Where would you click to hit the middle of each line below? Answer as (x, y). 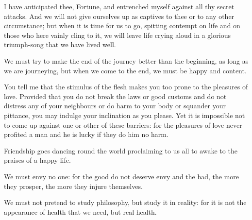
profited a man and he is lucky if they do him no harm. (86, 134)
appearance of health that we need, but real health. (80, 212)
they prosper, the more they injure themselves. (73, 186)
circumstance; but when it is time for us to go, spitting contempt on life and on (122, 25)
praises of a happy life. (37, 160)
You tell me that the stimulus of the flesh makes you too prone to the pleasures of (126, 87)
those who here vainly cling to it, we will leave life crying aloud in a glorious (117, 35)
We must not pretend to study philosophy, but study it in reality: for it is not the (125, 202)
